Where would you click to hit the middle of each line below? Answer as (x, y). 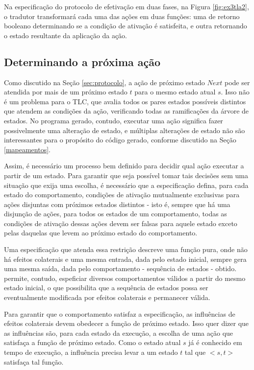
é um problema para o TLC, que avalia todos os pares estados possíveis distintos (125, 101)
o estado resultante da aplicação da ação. (66, 35)
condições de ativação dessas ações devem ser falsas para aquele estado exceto (121, 223)
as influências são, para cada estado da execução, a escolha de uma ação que (119, 333)
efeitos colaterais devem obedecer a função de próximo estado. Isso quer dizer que (127, 323)
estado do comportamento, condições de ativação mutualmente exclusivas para (122, 195)
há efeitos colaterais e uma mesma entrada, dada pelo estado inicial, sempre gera (125, 259)
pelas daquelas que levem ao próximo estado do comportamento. (101, 233)
